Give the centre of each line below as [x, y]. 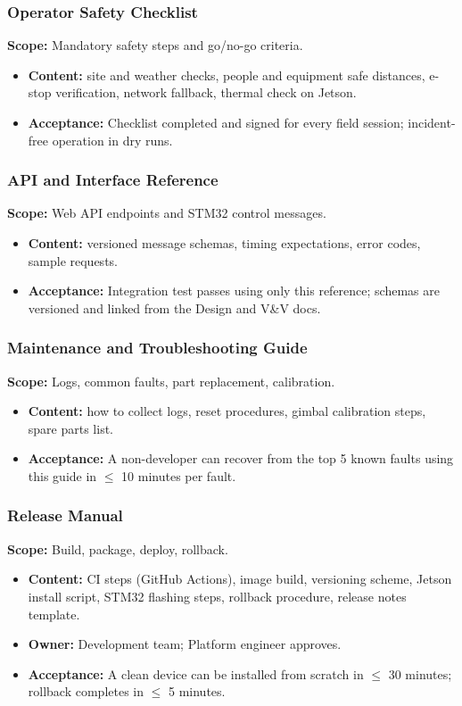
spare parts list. [70, 428]
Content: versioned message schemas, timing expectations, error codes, [224, 243]
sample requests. [73, 260]
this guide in [62, 475]
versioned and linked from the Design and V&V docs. [174, 307]
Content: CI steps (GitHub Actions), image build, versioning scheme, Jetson [240, 579]
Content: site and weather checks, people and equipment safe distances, [227, 75]
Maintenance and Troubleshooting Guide [157, 348]
